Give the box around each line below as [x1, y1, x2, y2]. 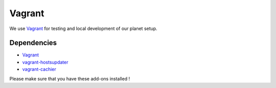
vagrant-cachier [22, 66, 56, 72]
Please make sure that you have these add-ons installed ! [9, 75, 130, 81]
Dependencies [9, 39, 57, 47]
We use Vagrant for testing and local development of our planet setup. [9, 25, 158, 32]
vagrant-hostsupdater [22, 59, 68, 65]
